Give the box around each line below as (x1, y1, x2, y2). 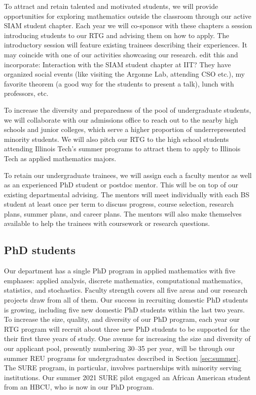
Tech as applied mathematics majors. (4, 153, 116, 163)
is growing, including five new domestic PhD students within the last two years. (4, 304, 245, 314)
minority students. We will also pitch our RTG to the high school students (4, 133, 229, 144)
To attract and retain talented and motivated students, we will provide (4, 1, 218, 11)
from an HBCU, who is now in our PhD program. (4, 382, 154, 392)
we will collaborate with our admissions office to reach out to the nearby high (4, 114, 238, 125)
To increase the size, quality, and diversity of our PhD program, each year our (4, 314, 240, 324)
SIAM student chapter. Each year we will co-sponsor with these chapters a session (4, 20, 252, 31)
